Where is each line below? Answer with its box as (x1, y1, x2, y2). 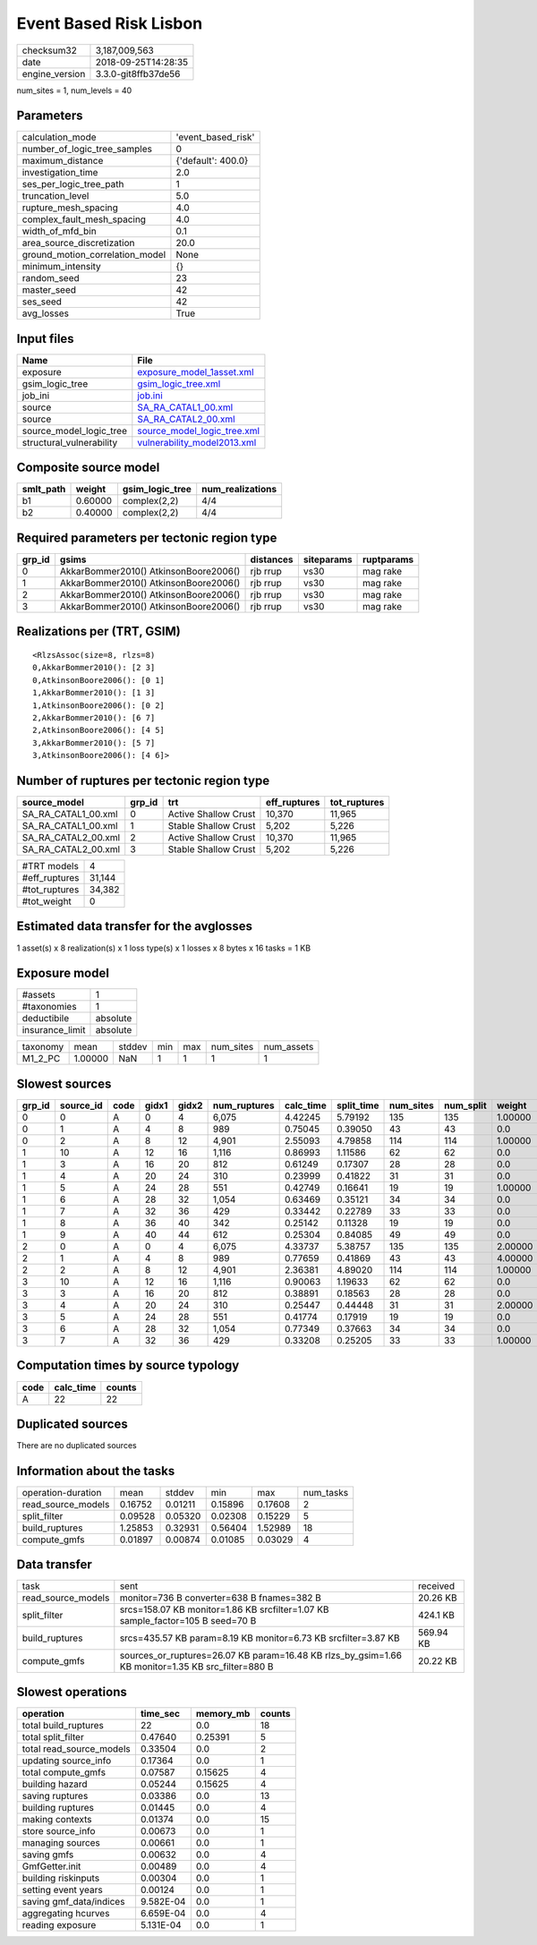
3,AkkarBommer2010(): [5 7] (32, 738, 156, 747)
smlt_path (21, 483, 66, 496)
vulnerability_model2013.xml (137, 436, 257, 448)
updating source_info (21, 1754, 112, 1767)
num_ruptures (212, 1099, 275, 1112)
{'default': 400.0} (175, 155, 249, 167)
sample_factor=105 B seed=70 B (119, 1615, 257, 1627)
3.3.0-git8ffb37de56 (95, 67, 181, 80)
